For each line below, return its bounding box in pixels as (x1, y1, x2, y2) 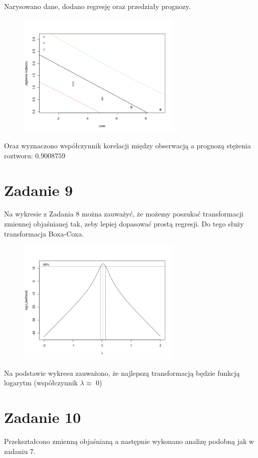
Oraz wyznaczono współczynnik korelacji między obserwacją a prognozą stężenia (4, 140, 251, 151)
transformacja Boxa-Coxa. (4, 228, 84, 239)
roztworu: (4, 150, 33, 160)
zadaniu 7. (4, 445, 36, 456)
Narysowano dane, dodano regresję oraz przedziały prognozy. (4, 1, 191, 11)
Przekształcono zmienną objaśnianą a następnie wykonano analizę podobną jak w (4, 436, 254, 446)
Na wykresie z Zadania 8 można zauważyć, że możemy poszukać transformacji (4, 208, 243, 219)
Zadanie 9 (4, 179, 73, 200)
